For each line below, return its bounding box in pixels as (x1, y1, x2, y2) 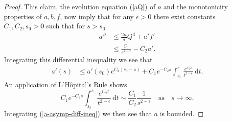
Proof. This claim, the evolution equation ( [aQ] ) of (4, 1, 156, 11)
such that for (46, 21, 85, 31)
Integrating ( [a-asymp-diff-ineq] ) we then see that (4, 108, 152, 119)
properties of (4, 11, 42, 21)
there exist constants (153, 11, 216, 21)
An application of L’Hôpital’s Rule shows (4, 79, 127, 89)
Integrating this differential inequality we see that (4, 54, 153, 65)
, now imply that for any (60, 11, 134, 21)
